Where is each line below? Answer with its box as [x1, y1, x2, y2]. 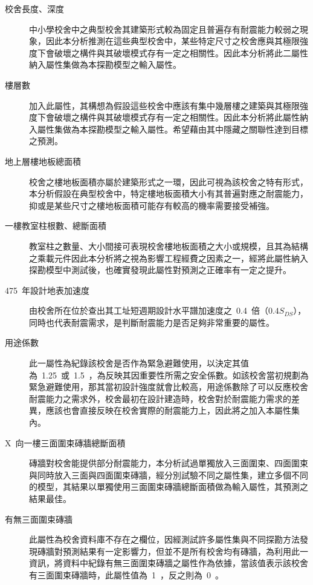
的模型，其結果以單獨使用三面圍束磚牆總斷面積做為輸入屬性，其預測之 [29, 480, 308, 493]
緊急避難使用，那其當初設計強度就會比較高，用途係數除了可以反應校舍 [29, 380, 308, 393]
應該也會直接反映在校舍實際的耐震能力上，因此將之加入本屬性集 [45, 404, 300, 417]
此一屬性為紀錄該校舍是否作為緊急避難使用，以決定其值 [29, 357, 249, 369]
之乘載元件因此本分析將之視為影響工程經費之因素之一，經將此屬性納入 [29, 251, 308, 264]
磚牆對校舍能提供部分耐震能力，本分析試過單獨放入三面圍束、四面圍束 [29, 457, 308, 469]
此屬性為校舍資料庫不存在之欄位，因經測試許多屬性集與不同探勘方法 [29, 533, 300, 546]
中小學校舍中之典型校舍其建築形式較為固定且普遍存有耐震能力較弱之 [29, 22, 300, 35]
